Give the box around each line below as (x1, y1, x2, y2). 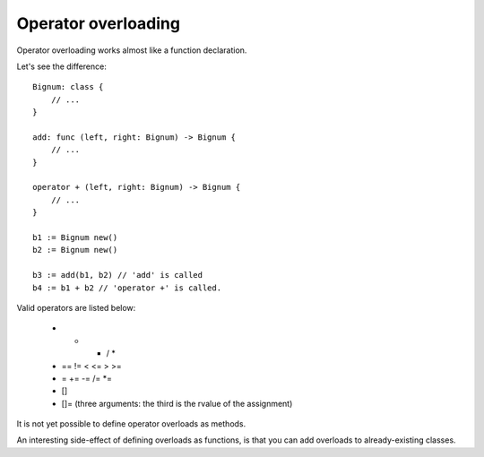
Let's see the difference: (16, 61, 107, 72)
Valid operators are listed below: (16, 302, 136, 313)
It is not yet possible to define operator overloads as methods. (16, 418, 246, 429)
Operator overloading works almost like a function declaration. (16, 45, 247, 56)
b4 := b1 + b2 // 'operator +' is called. (32, 282, 222, 293)
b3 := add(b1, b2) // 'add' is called (32, 270, 203, 280)
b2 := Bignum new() (32, 245, 118, 255)
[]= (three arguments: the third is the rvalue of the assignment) (61, 398, 293, 409)
